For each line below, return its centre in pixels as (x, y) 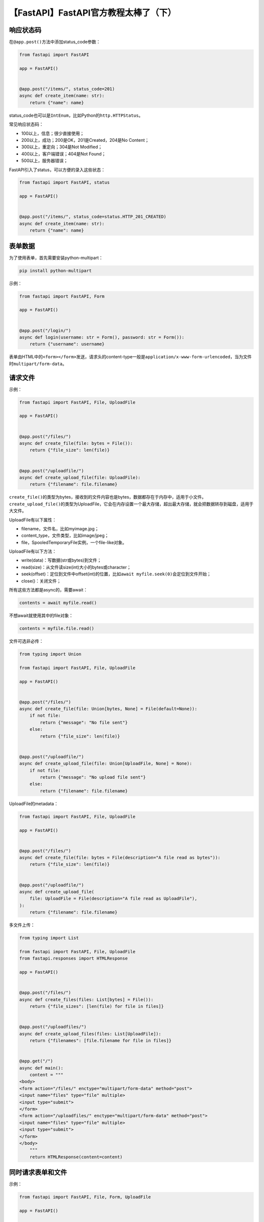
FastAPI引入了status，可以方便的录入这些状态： (57, 170)
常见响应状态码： (26, 124)
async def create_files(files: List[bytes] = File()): (86, 999)
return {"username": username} (67, 344)
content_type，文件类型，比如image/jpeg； (65, 536)
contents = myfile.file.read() (57, 628)
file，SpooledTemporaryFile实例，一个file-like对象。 (74, 542)
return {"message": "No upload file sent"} (93, 777)
